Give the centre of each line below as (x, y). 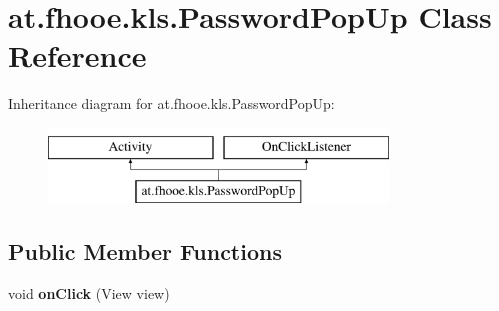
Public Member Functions (145, 251)
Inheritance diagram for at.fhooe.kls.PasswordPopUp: (171, 103)
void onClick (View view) (89, 293)
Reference (77, 55)
